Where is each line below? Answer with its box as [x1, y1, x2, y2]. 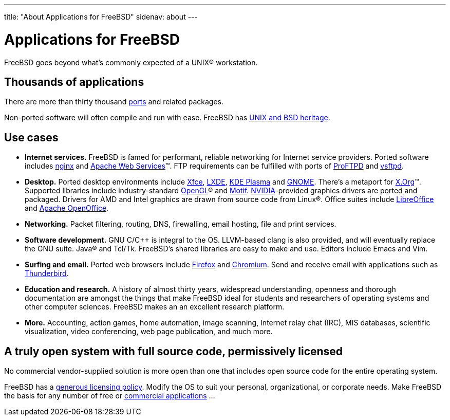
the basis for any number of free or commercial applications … [4, 391, 215, 400]
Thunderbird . [25, 269, 69, 278]
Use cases [4, 131, 59, 144]
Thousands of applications [4, 75, 144, 88]
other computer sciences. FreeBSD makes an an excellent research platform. [25, 302, 285, 312]
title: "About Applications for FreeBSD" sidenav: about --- [4, 12, 198, 21]
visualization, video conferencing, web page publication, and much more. [25, 327, 273, 336]
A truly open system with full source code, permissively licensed [4, 344, 343, 358]
